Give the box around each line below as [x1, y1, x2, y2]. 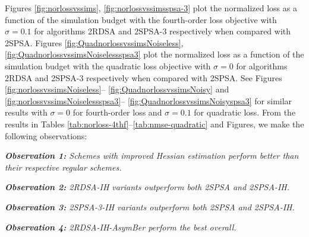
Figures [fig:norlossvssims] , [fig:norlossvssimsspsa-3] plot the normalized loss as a [5, 2, 297, 14]
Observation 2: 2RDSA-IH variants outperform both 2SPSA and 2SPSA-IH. [5, 181, 290, 193]
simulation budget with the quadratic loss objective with [5, 59, 211, 72]
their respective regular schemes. [5, 161, 122, 173]
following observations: [5, 129, 87, 142]
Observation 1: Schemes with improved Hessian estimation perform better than [5, 149, 299, 162]
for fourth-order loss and [72, 106, 162, 118]
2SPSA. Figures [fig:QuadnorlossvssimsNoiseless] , [5, 36, 184, 49]
